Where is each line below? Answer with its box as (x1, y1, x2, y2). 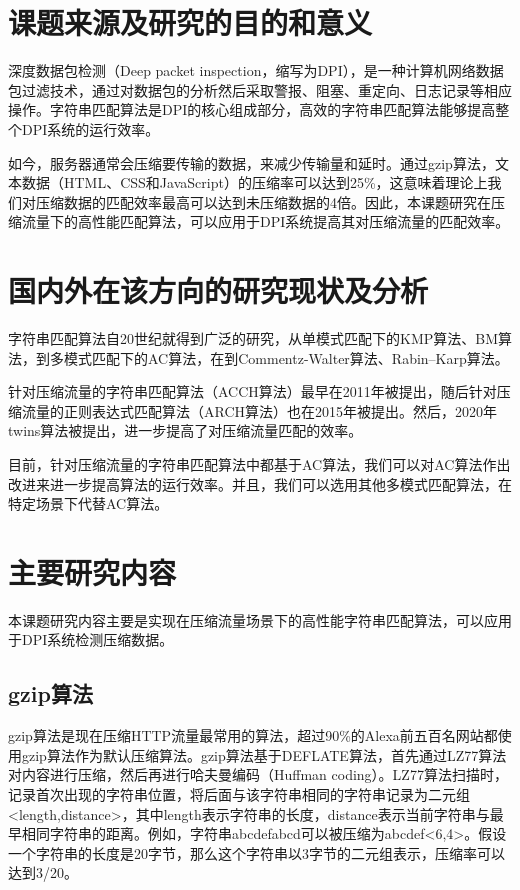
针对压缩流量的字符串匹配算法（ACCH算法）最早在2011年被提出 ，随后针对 (8, 381, 497, 402)
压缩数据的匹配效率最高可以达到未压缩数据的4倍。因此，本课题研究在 (35, 191, 491, 212)
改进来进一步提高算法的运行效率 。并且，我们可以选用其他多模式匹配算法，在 (8, 473, 512, 494)
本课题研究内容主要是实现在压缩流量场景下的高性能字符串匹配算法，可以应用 (8, 609, 512, 630)
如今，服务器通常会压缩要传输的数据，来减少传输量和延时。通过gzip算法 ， (8, 152, 495, 173)
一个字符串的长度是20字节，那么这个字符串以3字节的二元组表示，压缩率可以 (8, 842, 505, 863)
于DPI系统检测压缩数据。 (8, 629, 174, 650)
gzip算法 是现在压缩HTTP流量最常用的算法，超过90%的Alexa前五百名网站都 (8, 725, 498, 746)
